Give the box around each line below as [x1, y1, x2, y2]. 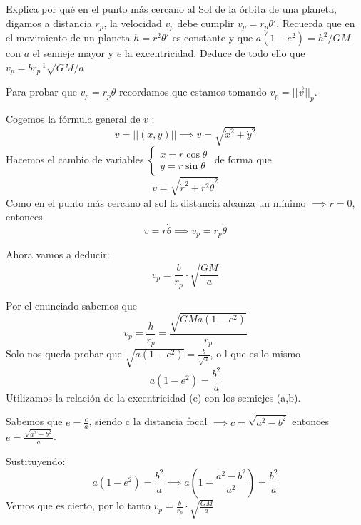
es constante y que [172, 30, 253, 45]
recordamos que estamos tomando [119, 84, 267, 99]
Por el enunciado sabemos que [6, 297, 137, 312]
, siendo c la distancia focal [88, 414, 208, 429]
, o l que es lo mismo [210, 346, 301, 361]
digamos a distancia [6, 15, 92, 30]
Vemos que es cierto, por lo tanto [6, 498, 151, 513]
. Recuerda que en [276, 15, 355, 30]
